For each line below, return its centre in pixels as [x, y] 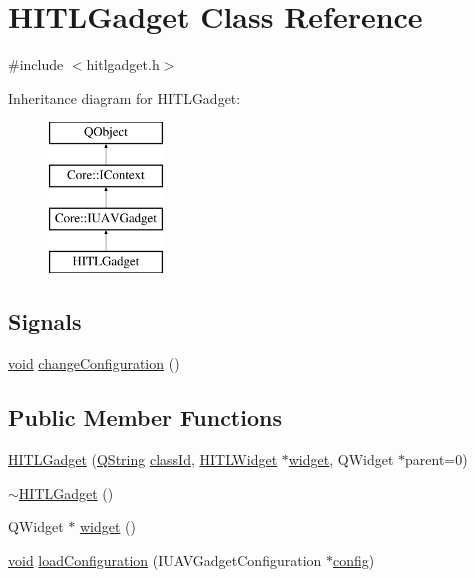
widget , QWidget [341, 459]
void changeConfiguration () [94, 363]
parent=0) [436, 459]
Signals [45, 321]
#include [36, 64]
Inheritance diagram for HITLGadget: [124, 97]
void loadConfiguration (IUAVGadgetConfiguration [165, 559]
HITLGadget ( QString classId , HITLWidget [143, 459]
